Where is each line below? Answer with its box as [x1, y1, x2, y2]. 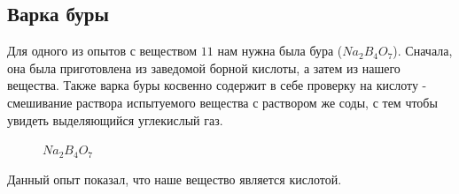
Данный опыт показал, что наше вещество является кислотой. [7, 169, 342, 188]
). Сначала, [393, 41, 453, 60]
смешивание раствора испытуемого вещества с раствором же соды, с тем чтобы [7, 93, 438, 111]
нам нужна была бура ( [217, 41, 343, 60]
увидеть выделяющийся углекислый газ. [7, 110, 223, 129]
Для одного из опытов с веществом [7, 41, 198, 60]
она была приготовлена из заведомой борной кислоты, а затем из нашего [7, 58, 401, 77]
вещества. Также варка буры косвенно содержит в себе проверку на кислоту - [7, 76, 427, 94]
